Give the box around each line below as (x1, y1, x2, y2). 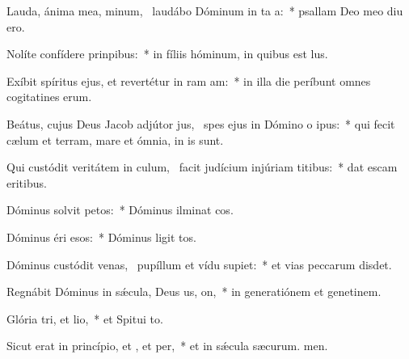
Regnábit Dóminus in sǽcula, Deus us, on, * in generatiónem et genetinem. (6, 283, 382, 300)
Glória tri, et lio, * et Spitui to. (6, 310, 163, 327)
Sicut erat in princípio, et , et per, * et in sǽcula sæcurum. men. (6, 337, 328, 354)
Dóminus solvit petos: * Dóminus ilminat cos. (6, 201, 234, 218)
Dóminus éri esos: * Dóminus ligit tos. (6, 228, 196, 245)
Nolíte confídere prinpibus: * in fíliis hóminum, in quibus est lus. (6, 45, 328, 62)
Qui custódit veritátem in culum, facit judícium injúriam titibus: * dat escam (6, 158, 398, 175)
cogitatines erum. (6, 88, 92, 105)
